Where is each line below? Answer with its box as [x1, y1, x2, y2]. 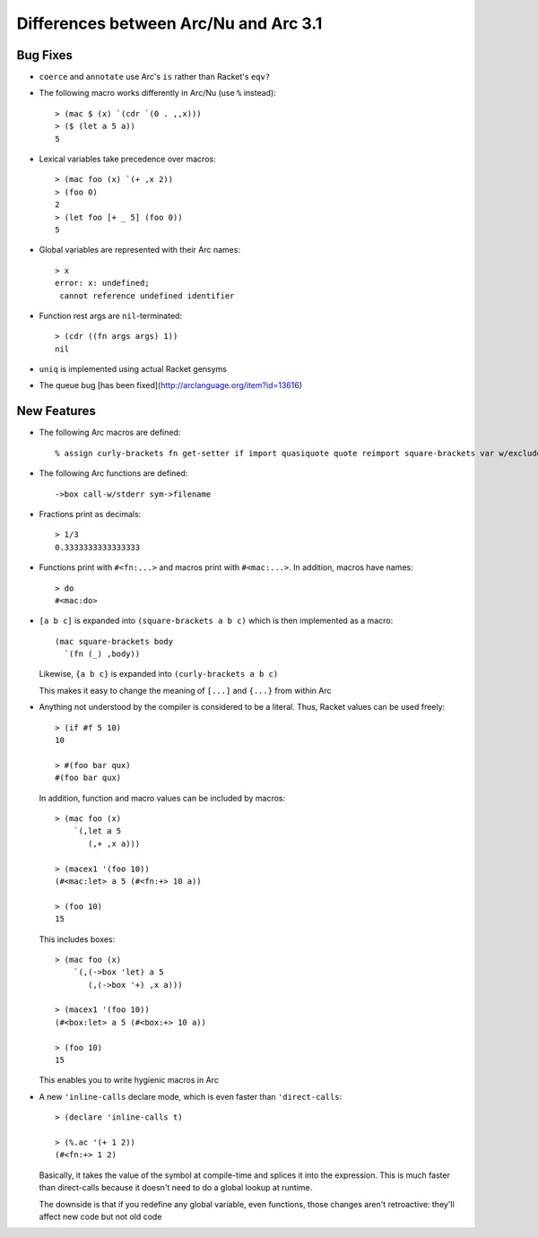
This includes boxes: [39, 933, 116, 945]
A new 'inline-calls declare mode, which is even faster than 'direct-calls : [39, 1091, 343, 1102]
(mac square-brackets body [55, 636, 174, 646]
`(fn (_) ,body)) [64, 649, 141, 659]
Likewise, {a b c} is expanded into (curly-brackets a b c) [39, 669, 279, 679]
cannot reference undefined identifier [59, 290, 235, 300]
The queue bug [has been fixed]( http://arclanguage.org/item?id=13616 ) [39, 380, 302, 391]
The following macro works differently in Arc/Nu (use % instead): [39, 88, 277, 99]
